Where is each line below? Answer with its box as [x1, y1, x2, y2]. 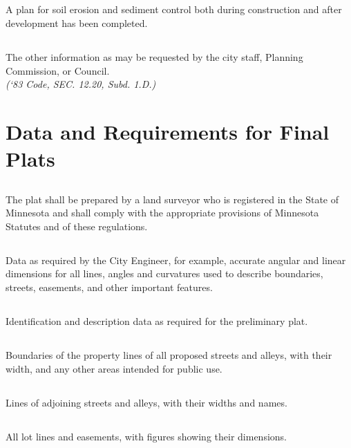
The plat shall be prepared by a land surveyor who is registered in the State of [6, 192, 339, 206]
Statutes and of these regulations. [6, 218, 148, 233]
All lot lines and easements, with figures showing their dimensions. [6, 429, 287, 443]
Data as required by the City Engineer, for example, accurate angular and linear [6, 252, 346, 267]
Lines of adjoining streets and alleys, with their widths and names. [6, 395, 287, 409]
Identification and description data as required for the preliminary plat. [6, 314, 308, 328]
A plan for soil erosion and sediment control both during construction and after [6, 2, 342, 17]
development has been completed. [6, 15, 148, 30]
